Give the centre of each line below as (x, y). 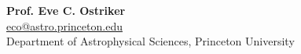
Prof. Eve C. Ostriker (66, 10)
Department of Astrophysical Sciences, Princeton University (150, 41)
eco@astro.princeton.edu (64, 25)
